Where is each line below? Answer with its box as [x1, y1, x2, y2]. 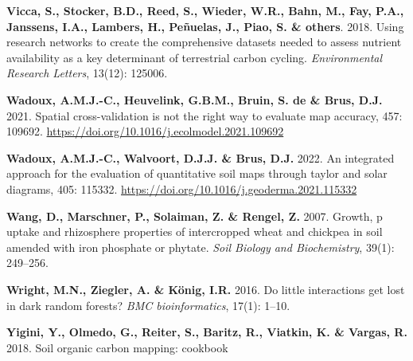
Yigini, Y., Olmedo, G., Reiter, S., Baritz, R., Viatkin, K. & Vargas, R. [6, 324, 407, 340]
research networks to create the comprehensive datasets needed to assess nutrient [6, 33, 402, 50]
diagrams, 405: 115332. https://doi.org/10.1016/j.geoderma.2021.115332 [6, 180, 357, 197]
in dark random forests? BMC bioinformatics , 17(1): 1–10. [6, 296, 290, 313]
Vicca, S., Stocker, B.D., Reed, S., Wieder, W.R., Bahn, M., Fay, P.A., [6, 2, 404, 18]
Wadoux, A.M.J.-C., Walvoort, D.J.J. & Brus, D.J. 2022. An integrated [6, 149, 395, 166]
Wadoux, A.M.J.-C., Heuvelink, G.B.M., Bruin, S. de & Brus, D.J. [6, 91, 383, 108]
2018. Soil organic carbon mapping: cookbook [6, 339, 228, 355]
